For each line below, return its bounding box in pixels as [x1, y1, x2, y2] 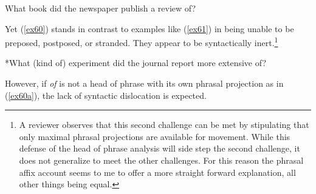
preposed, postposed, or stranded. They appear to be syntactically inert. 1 [5, 35, 278, 48]
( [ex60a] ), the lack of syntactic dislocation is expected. [5, 89, 207, 101]
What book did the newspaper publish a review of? [5, 2, 196, 14]
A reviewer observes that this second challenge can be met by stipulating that [19, 118, 309, 131]
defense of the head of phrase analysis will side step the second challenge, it [19, 142, 300, 155]
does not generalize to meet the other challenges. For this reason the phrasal [19, 154, 304, 166]
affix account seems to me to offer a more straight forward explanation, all [19, 166, 296, 178]
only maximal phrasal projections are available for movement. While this [19, 130, 290, 142]
